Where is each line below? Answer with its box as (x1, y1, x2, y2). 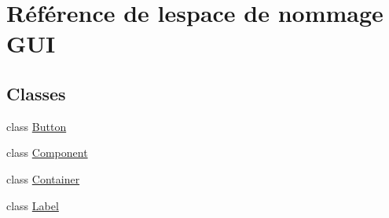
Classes (6, 81, 66, 105)
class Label (6, 197, 59, 213)
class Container (6, 170, 80, 187)
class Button (6, 118, 67, 134)
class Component (6, 144, 88, 161)
